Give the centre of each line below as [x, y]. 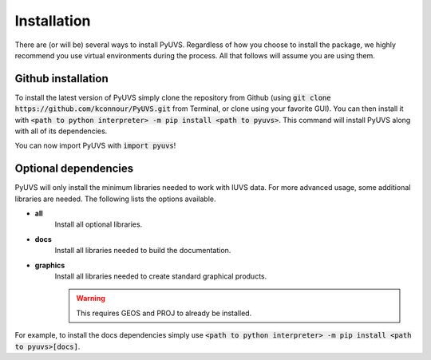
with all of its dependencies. [61, 131]
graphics [50, 265]
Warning [91, 299]
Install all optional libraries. [99, 224]
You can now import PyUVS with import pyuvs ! [95, 146]
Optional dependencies [74, 169]
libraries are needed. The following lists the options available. [115, 199]
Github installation [61, 79]
